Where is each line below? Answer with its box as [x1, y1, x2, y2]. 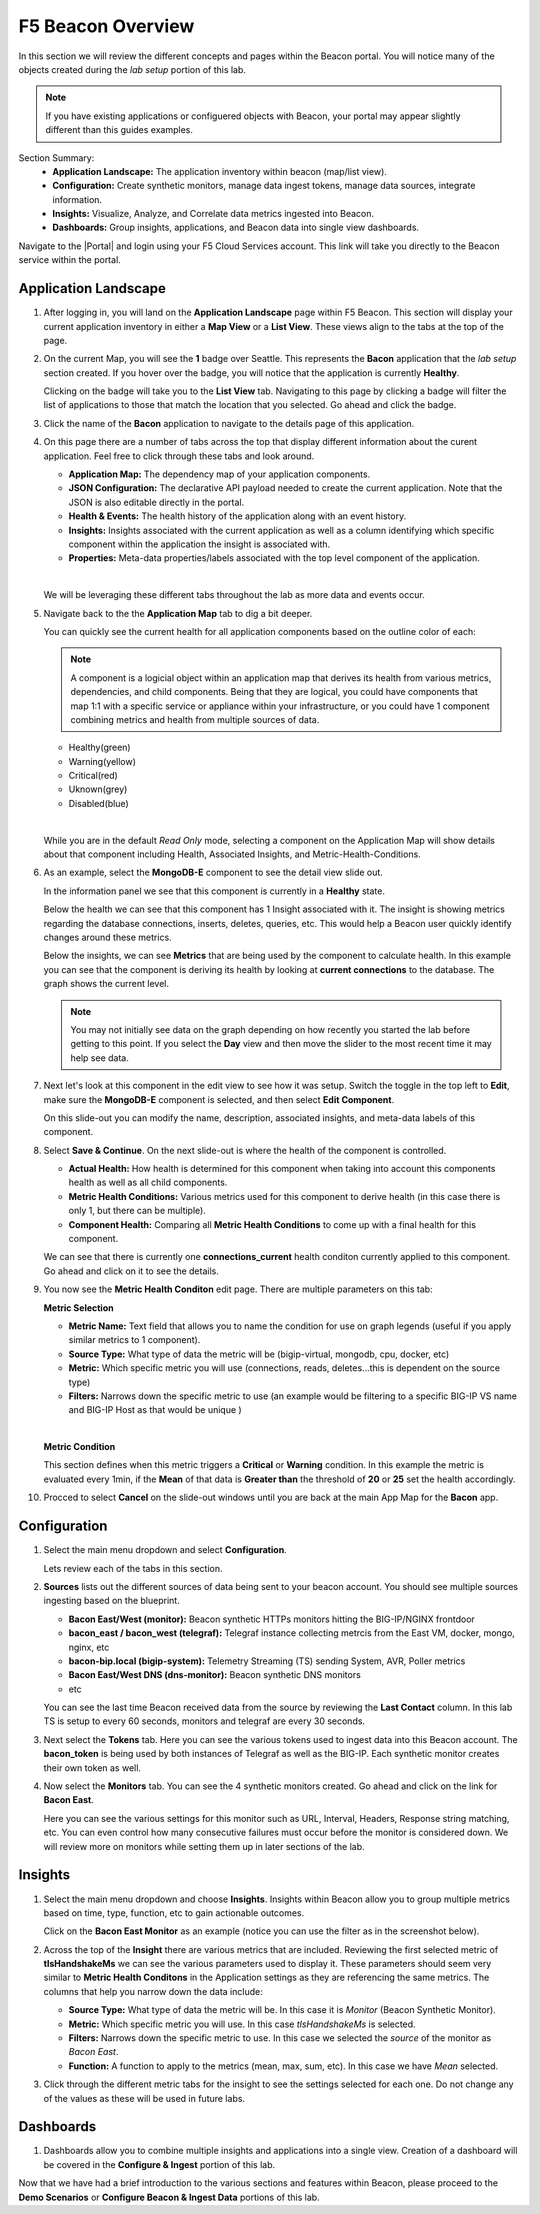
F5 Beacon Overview [18, 15, 195, 37]
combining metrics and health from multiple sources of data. [70, 713, 320, 725]
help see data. [70, 1051, 129, 1064]
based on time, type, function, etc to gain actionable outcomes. [43, 1906, 305, 1919]
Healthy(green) [68, 741, 131, 754]
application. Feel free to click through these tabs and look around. [43, 450, 315, 462]
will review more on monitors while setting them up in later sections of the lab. [43, 1840, 365, 1852]
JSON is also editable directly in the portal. [68, 496, 245, 508]
